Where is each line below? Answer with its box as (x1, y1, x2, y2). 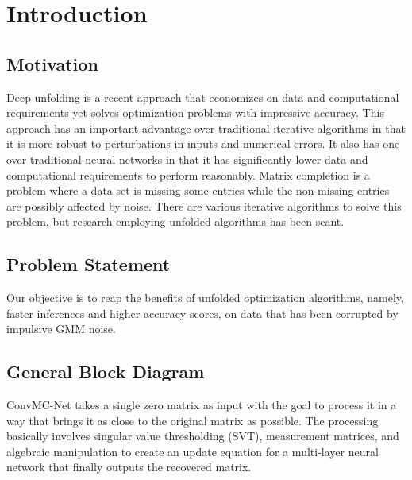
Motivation (6, 51, 98, 75)
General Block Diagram (6, 359, 205, 384)
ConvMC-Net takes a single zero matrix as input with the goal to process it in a (6, 397, 397, 413)
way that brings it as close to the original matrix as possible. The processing (6, 412, 379, 428)
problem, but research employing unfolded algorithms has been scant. (6, 213, 345, 230)
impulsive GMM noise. (6, 320, 116, 337)
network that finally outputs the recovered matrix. (6, 459, 252, 475)
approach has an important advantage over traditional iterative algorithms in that (6, 119, 406, 136)
